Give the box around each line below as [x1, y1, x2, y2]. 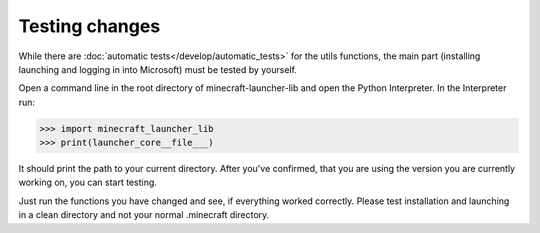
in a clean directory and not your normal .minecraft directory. [18, 209, 270, 221]
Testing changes [18, 15, 161, 37]
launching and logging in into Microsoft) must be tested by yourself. [18, 63, 297, 75]
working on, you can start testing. [18, 176, 157, 189]
